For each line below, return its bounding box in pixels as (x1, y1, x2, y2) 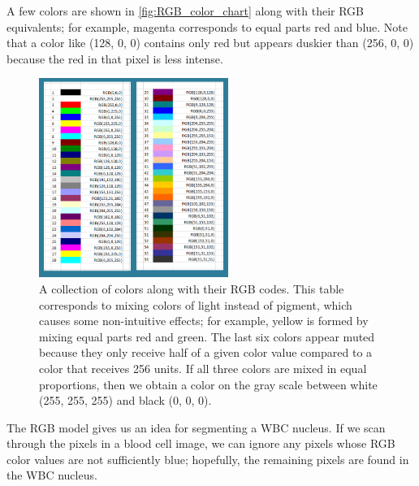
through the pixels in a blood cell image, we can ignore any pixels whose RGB (6, 435, 395, 452)
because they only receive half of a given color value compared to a (39, 344, 373, 361)
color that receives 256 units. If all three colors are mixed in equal (39, 359, 367, 376)
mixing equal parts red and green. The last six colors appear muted (39, 328, 375, 345)
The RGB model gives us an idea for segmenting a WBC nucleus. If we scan (6, 419, 386, 436)
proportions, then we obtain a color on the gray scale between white (39, 375, 378, 393)
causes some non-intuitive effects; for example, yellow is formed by (39, 312, 369, 329)
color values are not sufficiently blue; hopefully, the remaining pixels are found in (6, 450, 409, 467)
